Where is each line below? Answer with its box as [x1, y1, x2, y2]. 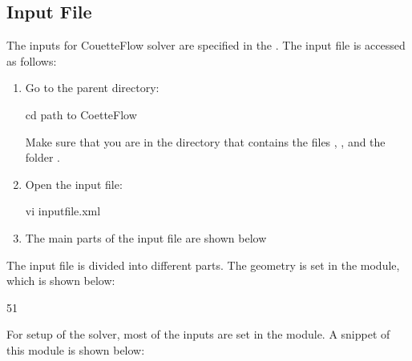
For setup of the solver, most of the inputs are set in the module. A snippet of [6, 326, 390, 343]
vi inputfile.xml [25, 203, 101, 219]
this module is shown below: [6, 341, 145, 358]
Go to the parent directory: [25, 79, 160, 96]
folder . [25, 149, 61, 166]
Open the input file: [25, 175, 123, 192]
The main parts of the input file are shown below [25, 229, 267, 246]
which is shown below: [6, 272, 115, 289]
